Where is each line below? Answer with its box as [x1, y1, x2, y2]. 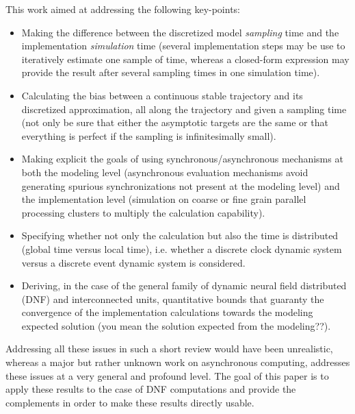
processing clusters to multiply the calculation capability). [21, 205, 265, 219]
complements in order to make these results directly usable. [5, 395, 254, 409]
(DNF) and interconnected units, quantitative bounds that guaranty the [21, 291, 324, 306]
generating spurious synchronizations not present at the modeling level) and [21, 178, 340, 193]
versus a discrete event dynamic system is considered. [21, 255, 246, 269]
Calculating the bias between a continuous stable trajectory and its [21, 88, 303, 102]
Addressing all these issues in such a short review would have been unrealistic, [5, 341, 333, 356]
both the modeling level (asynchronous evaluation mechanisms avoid [21, 165, 308, 179]
